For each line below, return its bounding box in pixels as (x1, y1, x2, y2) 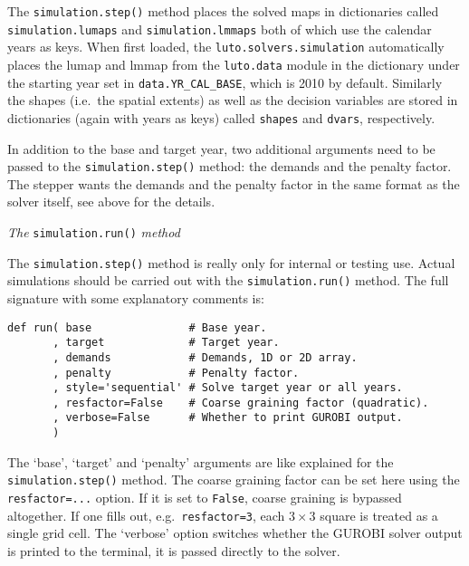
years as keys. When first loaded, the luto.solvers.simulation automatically (7, 37, 445, 56)
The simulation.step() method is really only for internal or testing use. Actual (7, 253, 455, 272)
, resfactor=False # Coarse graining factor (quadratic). (53, 396, 429, 409)
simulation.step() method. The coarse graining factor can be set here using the (7, 470, 460, 489)
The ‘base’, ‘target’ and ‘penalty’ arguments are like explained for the (7, 452, 394, 471)
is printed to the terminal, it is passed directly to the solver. (7, 541, 340, 560)
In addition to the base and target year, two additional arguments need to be (7, 139, 435, 158)
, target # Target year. (53, 336, 280, 350)
